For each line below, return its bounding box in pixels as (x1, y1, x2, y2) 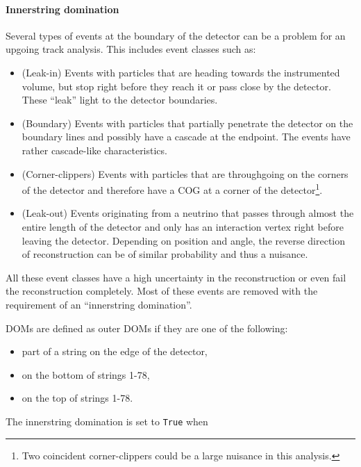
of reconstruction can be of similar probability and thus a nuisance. (22, 247, 308, 261)
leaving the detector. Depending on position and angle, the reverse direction (22, 233, 346, 247)
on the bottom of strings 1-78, (22, 367, 150, 382)
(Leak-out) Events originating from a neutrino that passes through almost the (22, 206, 354, 220)
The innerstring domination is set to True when (6, 413, 208, 428)
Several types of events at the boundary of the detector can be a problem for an (6, 28, 346, 42)
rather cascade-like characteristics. (22, 142, 167, 157)
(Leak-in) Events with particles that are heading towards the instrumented (22, 65, 340, 79)
